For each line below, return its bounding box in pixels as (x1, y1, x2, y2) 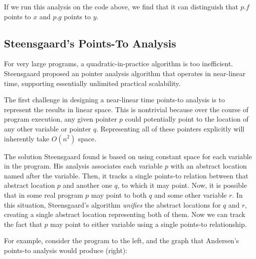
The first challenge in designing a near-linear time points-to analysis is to (4, 94, 225, 105)
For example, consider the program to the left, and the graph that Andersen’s (4, 235, 239, 246)
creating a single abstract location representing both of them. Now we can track (4, 209, 246, 219)
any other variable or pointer (4, 123, 91, 133)
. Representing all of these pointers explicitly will (96, 123, 245, 133)
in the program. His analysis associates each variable (4, 161, 163, 171)
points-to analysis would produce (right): (4, 245, 128, 255)
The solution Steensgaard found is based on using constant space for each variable (4, 151, 252, 161)
